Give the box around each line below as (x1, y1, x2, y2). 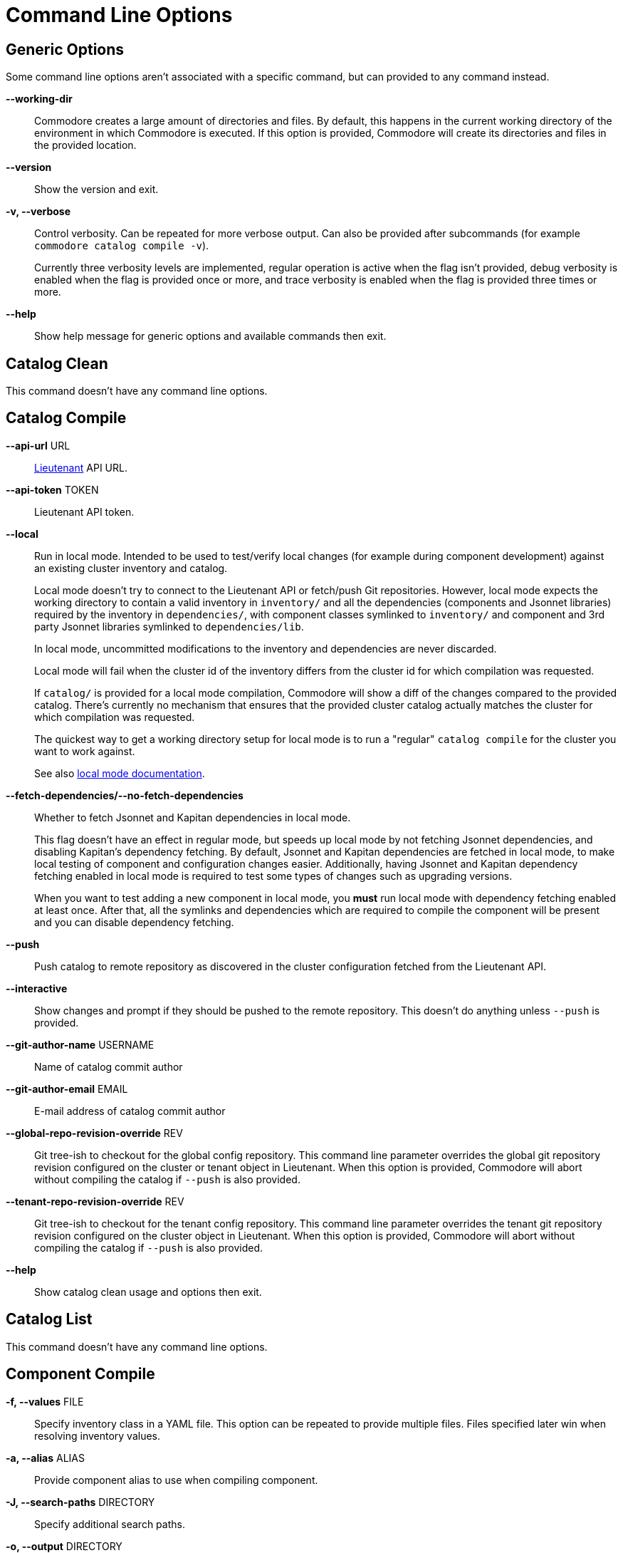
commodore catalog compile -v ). (34, 239, 209, 252)
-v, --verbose (6, 205, 71, 218)
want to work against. (34, 744, 135, 757)
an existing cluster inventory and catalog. (34, 561, 228, 574)
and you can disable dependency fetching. (34, 915, 234, 928)
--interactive (6, 982, 68, 994)
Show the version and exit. (34, 183, 159, 196)
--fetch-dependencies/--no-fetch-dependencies (6, 789, 244, 801)
